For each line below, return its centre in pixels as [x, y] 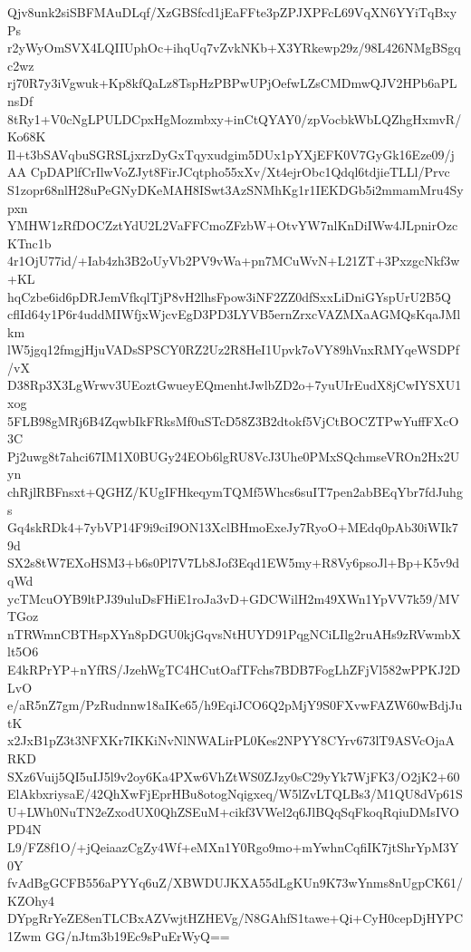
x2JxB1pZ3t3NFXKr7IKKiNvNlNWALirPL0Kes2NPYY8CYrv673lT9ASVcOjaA [231, 740]
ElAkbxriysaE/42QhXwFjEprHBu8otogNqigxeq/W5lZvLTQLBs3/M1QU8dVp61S [235, 794]
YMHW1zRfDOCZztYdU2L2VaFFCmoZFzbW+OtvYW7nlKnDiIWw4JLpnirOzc [233, 225]
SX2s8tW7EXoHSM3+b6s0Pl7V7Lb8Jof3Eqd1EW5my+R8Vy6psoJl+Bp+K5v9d [234, 563]
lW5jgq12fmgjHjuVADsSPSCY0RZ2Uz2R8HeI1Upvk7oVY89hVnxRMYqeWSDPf [233, 350]
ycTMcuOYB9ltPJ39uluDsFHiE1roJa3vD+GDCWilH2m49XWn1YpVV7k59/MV [234, 598]
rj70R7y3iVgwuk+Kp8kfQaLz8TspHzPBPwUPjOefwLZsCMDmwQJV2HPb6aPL [232, 83]
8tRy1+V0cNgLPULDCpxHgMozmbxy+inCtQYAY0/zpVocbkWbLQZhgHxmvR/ [235, 118]
